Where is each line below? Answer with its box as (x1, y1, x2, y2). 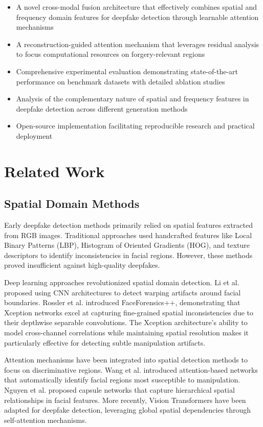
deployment (16, 130, 53, 141)
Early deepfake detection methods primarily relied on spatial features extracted (4, 220, 253, 230)
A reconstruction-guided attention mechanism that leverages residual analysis (16, 38, 259, 49)
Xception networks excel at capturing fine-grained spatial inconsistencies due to (4, 307, 253, 317)
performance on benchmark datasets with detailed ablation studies (16, 76, 225, 87)
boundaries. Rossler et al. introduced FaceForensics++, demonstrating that (4, 297, 240, 308)
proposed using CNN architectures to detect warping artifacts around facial (4, 287, 241, 297)
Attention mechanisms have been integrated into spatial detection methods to (4, 354, 248, 365)
